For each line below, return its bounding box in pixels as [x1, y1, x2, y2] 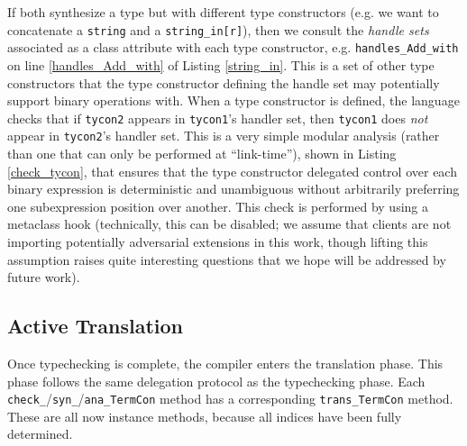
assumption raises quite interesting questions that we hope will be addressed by [7, 250, 446, 269]
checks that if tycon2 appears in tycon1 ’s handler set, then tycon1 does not [7, 108, 428, 127]
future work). [7, 268, 80, 287]
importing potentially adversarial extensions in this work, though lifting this [7, 232, 428, 250]
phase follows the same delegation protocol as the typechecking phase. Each [7, 371, 426, 390]
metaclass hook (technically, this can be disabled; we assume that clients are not [7, 214, 452, 233]
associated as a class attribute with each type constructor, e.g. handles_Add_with [7, 38, 459, 57]
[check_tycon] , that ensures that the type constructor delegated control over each [7, 161, 457, 180]
